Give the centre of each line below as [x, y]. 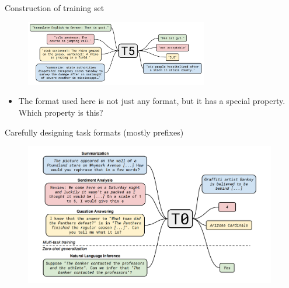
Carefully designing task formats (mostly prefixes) [94, 132]
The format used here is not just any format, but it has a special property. [152, 101]
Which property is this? [61, 112]
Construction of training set [55, 8]
